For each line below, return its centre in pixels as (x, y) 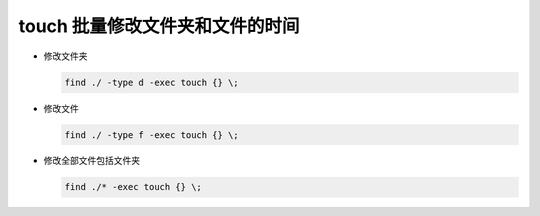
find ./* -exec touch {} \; (133, 187)
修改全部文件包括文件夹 (91, 161)
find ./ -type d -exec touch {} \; (151, 82)
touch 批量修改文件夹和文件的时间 (159, 26)
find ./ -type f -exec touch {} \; (151, 134)
